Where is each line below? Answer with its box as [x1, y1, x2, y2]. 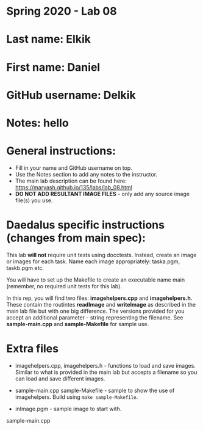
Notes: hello [6, 116, 69, 129]
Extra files [6, 342, 59, 355]
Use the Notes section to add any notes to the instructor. [15, 170, 157, 178]
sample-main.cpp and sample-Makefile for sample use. [6, 320, 149, 327]
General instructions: [6, 144, 116, 158]
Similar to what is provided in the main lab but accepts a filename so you [15, 368, 198, 376]
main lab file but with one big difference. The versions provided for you [6, 307, 185, 315]
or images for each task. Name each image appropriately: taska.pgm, [6, 258, 180, 265]
